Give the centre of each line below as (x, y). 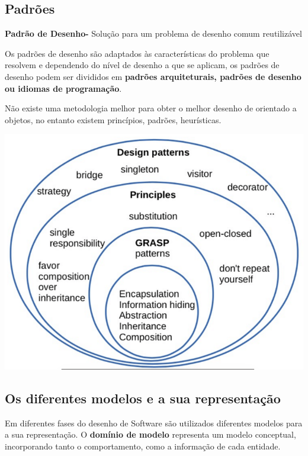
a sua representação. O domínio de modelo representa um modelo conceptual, (150, 434)
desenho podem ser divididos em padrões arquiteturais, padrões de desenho (153, 76)
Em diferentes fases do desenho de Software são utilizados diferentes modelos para (154, 423)
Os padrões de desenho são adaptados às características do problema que (137, 53)
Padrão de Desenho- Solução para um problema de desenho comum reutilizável (153, 33)
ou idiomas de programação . (63, 88)
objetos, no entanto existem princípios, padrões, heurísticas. (113, 119)
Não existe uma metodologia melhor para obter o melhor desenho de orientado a (151, 108)
